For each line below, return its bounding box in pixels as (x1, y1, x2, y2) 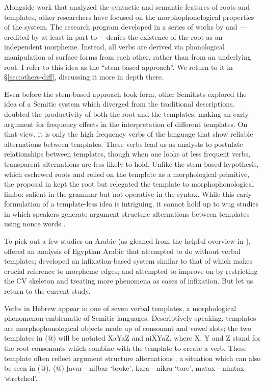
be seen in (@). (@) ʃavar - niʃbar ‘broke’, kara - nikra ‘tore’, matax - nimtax (4, 363, 244, 373)
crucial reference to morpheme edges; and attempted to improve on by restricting (4, 265, 258, 276)
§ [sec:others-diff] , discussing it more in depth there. (4, 71, 164, 82)
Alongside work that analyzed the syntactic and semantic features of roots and (4, 2, 250, 12)
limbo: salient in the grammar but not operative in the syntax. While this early (4, 188, 252, 199)
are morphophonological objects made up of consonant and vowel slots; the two (4, 322, 251, 333)
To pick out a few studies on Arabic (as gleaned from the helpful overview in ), (4, 236, 251, 246)
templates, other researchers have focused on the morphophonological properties (4, 11, 254, 22)
